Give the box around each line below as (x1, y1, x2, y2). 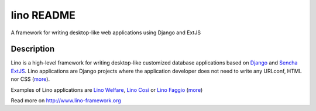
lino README (11, 9, 76, 22)
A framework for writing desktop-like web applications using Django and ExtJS (11, 29, 201, 36)
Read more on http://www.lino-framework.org (11, 97, 121, 104)
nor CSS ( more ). (11, 76, 50, 83)
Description (11, 44, 55, 54)
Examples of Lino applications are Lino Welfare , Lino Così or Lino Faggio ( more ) (11, 86, 203, 93)
